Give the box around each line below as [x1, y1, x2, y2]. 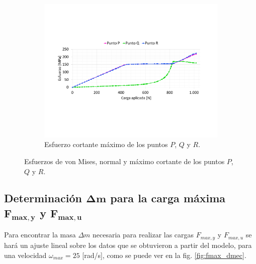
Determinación [4, 190, 82, 206]
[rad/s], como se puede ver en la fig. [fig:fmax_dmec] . [82, 249, 246, 260]
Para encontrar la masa [4, 229, 76, 240]
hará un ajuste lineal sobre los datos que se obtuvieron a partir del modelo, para [4, 239, 252, 250]
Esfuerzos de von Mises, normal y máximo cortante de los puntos [24, 156, 225, 166]
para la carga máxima [110, 190, 226, 206]
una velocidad [4, 249, 47, 260]
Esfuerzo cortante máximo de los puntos [44, 139, 168, 150]
